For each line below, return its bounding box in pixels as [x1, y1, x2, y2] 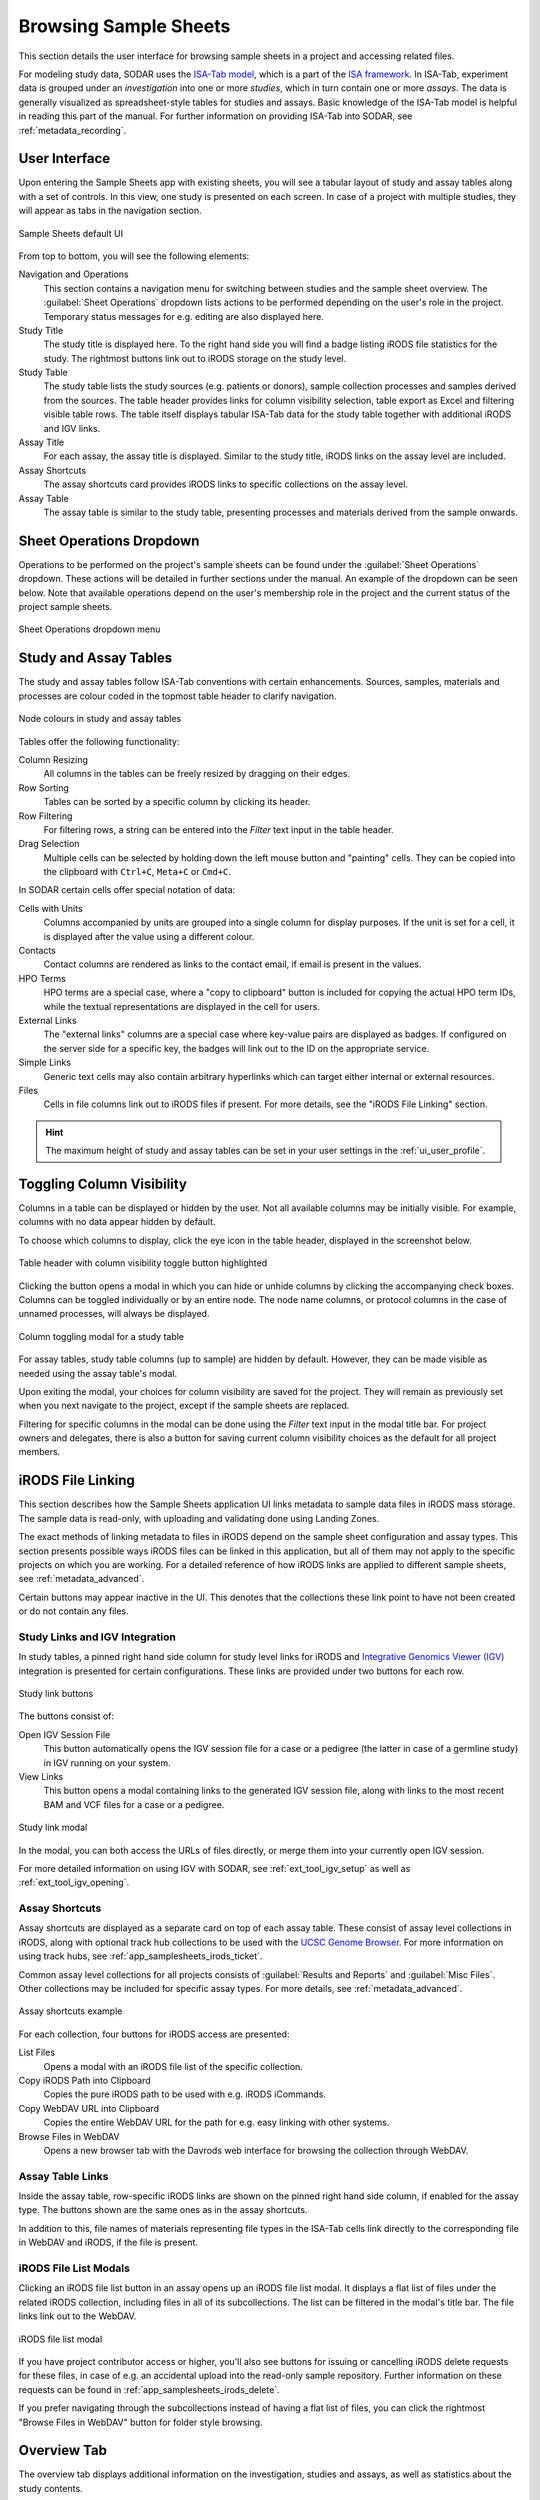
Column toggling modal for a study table [18, 1330, 185, 1342]
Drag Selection [18, 838, 80, 850]
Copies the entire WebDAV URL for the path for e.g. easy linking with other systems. [43, 2116, 390, 2129]
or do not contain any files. [18, 1605, 129, 1617]
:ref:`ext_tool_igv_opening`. [18, 1876, 130, 1889]
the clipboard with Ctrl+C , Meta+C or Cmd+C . [43, 866, 232, 878]
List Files [18, 2046, 55, 2059]
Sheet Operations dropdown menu [18, 623, 161, 635]
